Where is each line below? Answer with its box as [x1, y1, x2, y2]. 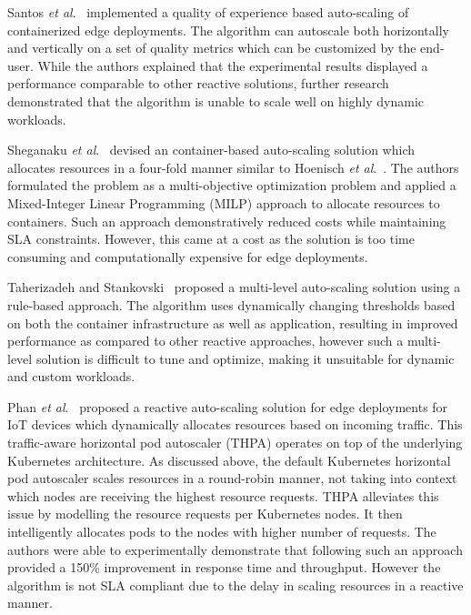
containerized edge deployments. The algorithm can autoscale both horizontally [7, 20, 449, 39]
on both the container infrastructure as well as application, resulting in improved [7, 313, 458, 332]
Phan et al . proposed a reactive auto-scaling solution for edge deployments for [7, 397, 448, 416]
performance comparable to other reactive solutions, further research [7, 74, 389, 93]
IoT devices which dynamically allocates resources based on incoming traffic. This [7, 415, 463, 434]
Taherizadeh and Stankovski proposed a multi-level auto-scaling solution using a [7, 277, 461, 297]
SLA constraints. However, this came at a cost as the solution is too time [7, 229, 415, 248]
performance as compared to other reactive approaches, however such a [7, 331, 404, 350]
